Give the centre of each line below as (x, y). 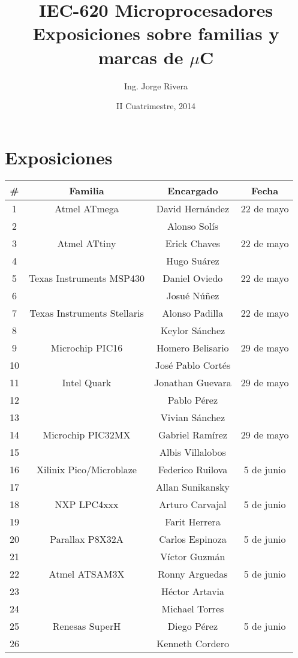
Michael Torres (193, 608)
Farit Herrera (193, 521)
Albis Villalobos (192, 452)
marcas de (141, 57)
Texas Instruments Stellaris (87, 313)
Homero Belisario (193, 347)
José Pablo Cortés (193, 365)
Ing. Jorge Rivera (156, 85)
